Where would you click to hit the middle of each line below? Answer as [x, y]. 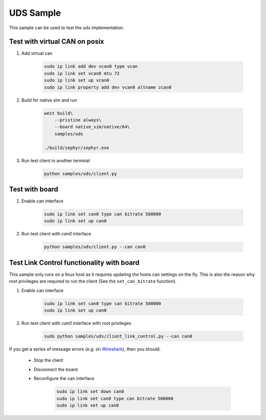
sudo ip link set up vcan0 [77, 80]
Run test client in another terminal [56, 160]
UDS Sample [35, 13]
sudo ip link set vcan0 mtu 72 [82, 73]
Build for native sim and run [49, 100]
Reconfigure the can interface [64, 379]
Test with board [34, 189]
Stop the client [49, 360]
